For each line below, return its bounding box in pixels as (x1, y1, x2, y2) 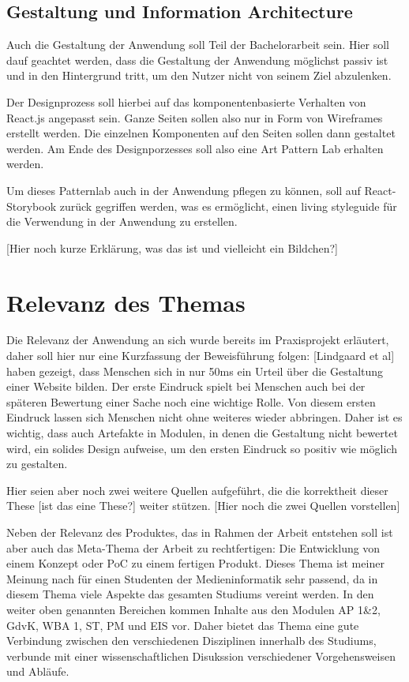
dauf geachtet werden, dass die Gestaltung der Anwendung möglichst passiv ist (6, 51, 388, 68)
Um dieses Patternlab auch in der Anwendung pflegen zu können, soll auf (6, 182, 361, 198)
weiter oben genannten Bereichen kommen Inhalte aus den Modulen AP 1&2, (6, 601, 381, 617)
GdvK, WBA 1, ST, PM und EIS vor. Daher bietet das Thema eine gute (6, 616, 359, 633)
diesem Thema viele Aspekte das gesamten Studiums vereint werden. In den (6, 586, 374, 602)
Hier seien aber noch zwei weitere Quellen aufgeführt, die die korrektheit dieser (6, 482, 388, 498)
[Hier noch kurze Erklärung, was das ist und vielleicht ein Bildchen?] (6, 239, 339, 256)
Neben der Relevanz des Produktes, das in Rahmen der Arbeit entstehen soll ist (6, 523, 393, 540)
